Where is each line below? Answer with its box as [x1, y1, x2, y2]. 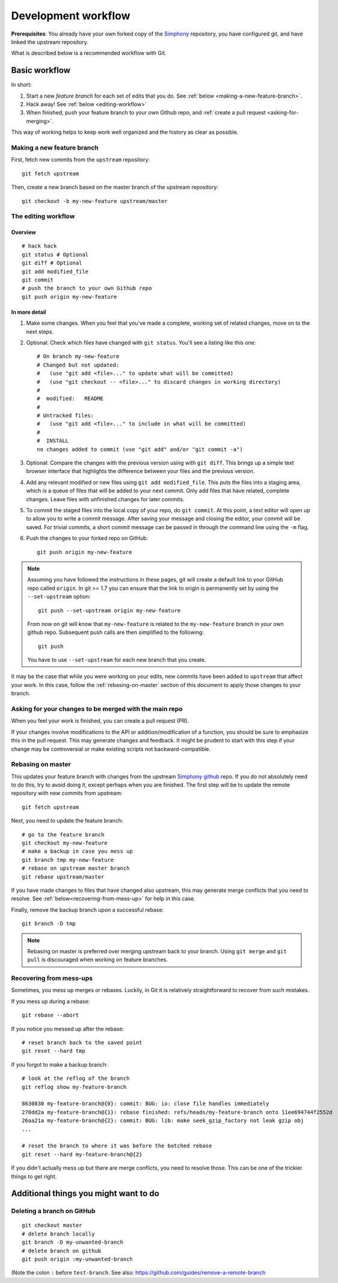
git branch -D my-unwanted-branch [22, 1239, 123, 1246]
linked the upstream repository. [11, 38, 88, 45]
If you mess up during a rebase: [11, 997, 90, 1005]
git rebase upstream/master [22, 873, 105, 880]
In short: [11, 81, 32, 89]
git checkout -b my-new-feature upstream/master [22, 198, 168, 204]
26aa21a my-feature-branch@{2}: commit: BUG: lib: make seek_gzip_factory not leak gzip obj [22, 1117, 304, 1124]
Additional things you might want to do [11, 1188, 159, 1199]
